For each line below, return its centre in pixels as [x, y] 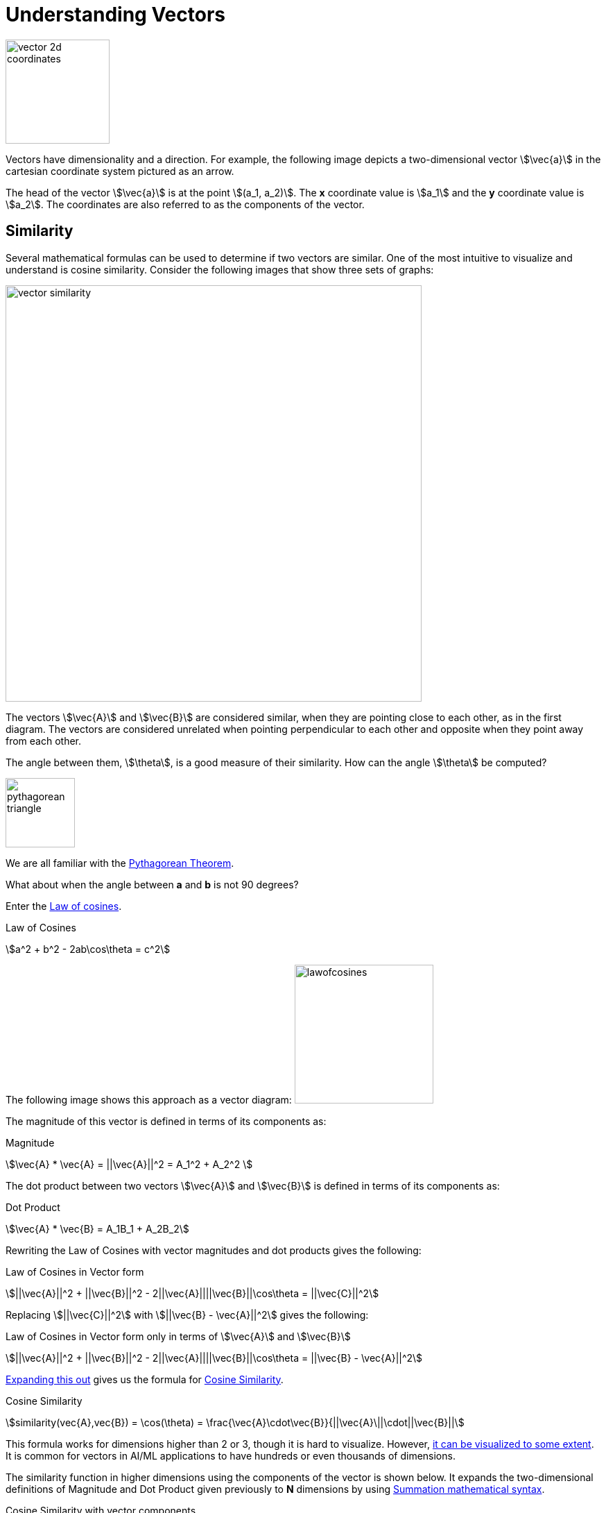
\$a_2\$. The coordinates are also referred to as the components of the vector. [185, 204]
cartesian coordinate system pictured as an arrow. [120, 171]
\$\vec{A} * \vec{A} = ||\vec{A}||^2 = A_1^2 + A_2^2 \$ [129, 1164]
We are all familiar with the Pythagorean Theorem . [120, 863]
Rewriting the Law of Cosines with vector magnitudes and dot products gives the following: [214, 1250]
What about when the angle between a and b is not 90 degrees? [152, 884]
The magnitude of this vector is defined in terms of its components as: [166, 1121]
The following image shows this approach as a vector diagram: [149, 1099]
